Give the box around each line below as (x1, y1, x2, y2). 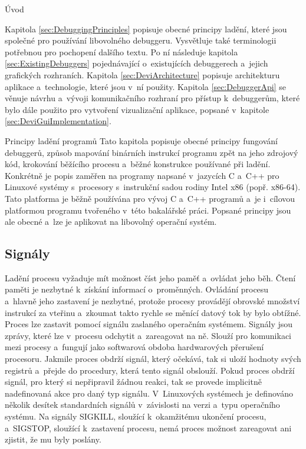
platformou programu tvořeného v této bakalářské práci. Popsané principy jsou (5, 204, 291, 216)
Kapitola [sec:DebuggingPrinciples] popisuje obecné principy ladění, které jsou (5, 22, 287, 35)
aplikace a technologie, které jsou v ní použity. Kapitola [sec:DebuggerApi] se (5, 80, 286, 92)
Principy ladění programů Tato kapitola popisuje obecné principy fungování (5, 134, 278, 147)
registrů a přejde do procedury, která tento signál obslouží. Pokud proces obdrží (5, 364, 295, 376)
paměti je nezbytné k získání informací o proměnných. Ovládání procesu (5, 283, 269, 295)
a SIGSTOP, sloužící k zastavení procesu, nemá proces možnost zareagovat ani (5, 421, 292, 434)
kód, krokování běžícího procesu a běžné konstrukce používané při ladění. (5, 158, 271, 170)
